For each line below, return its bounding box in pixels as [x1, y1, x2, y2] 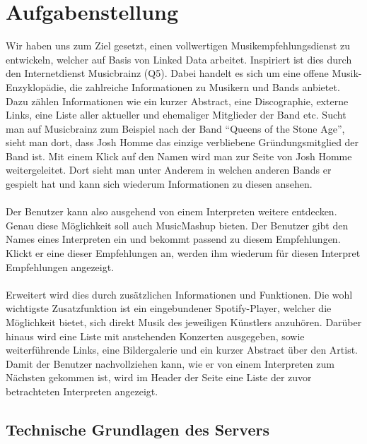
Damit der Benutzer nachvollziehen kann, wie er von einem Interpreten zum [6, 356, 334, 371]
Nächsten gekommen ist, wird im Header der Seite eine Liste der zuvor [6, 370, 312, 385]
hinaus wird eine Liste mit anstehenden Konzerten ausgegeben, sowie [6, 328, 305, 343]
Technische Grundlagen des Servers [6, 418, 269, 440]
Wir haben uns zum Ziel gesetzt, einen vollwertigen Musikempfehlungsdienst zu [6, 38, 350, 53]
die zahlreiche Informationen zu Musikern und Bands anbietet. [69, 79, 340, 94]
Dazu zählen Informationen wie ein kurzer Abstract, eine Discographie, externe [6, 93, 349, 108]
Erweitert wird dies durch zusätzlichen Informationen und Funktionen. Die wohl [6, 287, 353, 301]
